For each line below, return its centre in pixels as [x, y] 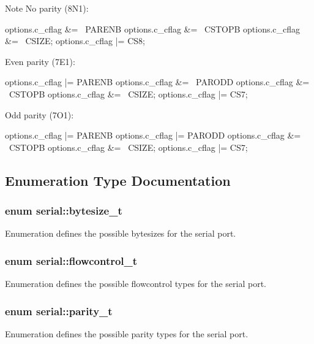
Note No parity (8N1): [47, 8]
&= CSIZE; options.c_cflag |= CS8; [75, 41]
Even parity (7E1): [40, 61]
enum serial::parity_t [59, 311]
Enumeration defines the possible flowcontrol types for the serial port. [136, 284]
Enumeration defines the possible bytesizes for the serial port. [121, 233]
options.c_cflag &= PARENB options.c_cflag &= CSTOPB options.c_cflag [153, 29]
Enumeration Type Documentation [118, 180]
